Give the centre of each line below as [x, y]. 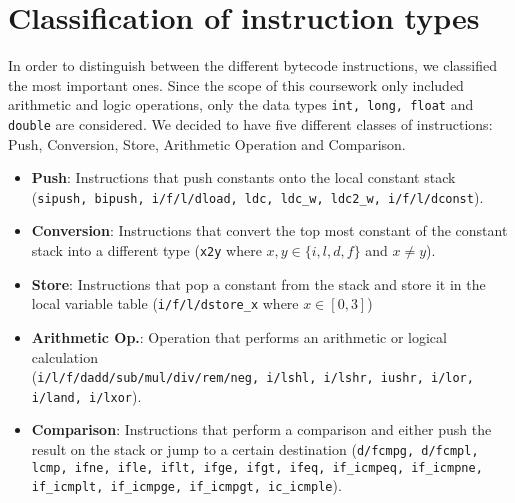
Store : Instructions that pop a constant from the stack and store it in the [258, 283]
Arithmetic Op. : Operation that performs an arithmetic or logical [239, 336]
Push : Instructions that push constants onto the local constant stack [243, 177]
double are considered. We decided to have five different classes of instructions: [250, 123]
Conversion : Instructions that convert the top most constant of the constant [269, 230]
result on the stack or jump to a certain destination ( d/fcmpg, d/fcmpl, [255, 449]
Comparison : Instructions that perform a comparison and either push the [261, 429]
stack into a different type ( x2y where [146, 250]
